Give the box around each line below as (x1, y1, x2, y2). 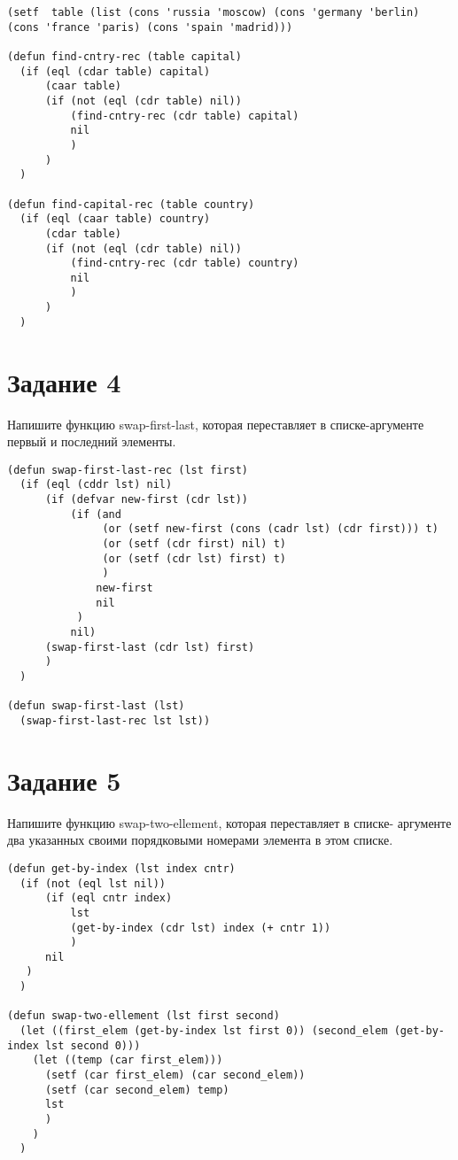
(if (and (70, 507, 121, 521)
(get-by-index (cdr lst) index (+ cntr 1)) (70, 921, 331, 934)
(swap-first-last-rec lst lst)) (19, 714, 211, 727)
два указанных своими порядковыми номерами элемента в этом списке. (7, 831, 393, 849)
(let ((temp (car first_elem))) (32, 1054, 223, 1067)
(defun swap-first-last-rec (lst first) (7, 463, 249, 476)
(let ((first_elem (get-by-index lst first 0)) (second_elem (19, 1025, 388, 1038)
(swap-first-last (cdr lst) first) (44, 640, 255, 653)
